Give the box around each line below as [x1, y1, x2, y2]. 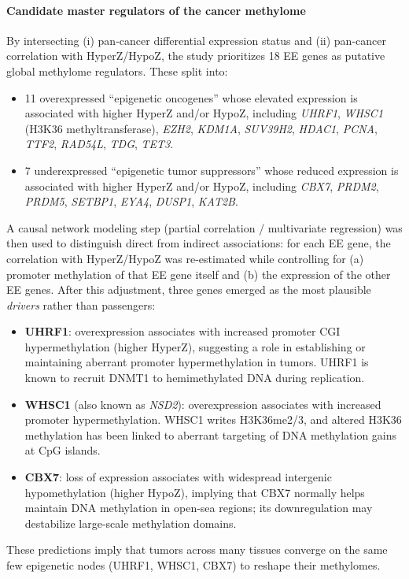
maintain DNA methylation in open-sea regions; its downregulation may [24, 499, 373, 516]
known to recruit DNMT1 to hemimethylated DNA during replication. [24, 369, 365, 386]
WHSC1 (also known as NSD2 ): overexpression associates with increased [24, 395, 381, 412]
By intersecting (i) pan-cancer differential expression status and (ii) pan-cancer [6, 32, 386, 48]
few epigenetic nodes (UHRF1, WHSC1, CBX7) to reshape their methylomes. [6, 557, 381, 573]
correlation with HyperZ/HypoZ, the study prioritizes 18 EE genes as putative [6, 47, 385, 64]
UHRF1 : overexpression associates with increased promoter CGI [24, 323, 341, 340]
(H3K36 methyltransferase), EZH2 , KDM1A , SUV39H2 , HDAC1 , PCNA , [24, 120, 378, 136]
